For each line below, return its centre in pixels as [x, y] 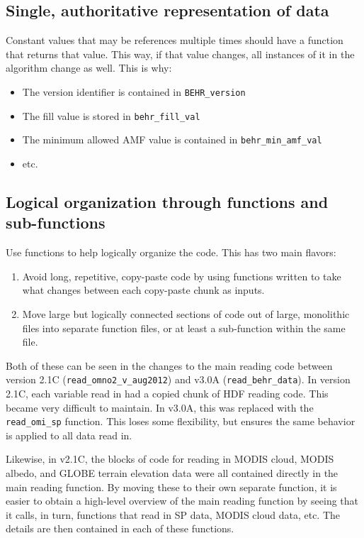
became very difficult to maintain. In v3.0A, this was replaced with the [160, 407]
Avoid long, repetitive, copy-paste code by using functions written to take [182, 276]
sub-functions [56, 223]
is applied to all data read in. [69, 435]
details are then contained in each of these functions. [120, 528]
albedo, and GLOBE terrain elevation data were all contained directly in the [172, 472]
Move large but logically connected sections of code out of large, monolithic [186, 313]
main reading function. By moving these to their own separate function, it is [171, 487]
